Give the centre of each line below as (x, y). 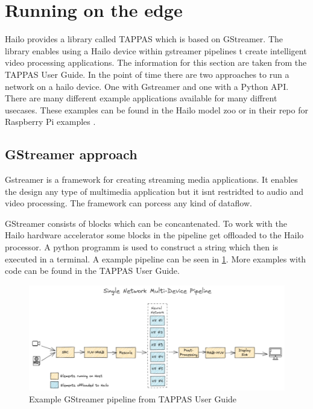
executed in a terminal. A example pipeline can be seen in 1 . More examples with (156, 258)
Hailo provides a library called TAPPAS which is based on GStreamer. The (144, 39)
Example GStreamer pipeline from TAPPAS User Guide (133, 398)
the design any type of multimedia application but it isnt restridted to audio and (154, 191)
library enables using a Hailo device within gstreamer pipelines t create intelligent (156, 50)
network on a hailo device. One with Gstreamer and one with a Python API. (147, 86)
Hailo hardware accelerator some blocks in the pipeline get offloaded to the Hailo (154, 235)
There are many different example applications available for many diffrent (141, 98)
